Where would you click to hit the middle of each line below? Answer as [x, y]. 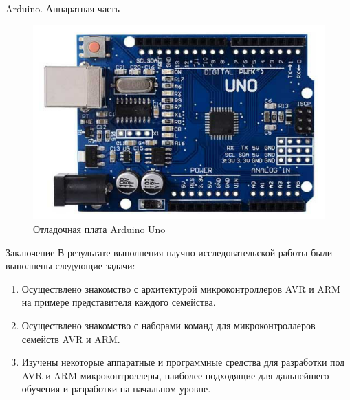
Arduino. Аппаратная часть [63, 8]
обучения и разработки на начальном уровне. [116, 389]
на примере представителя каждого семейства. [119, 302]
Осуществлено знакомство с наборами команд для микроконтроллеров [168, 325]
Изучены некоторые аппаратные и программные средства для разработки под [183, 362]
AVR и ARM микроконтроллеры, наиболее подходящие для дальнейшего [175, 375]
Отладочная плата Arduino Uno [99, 229]
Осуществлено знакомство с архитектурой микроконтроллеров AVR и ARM [181, 288]
